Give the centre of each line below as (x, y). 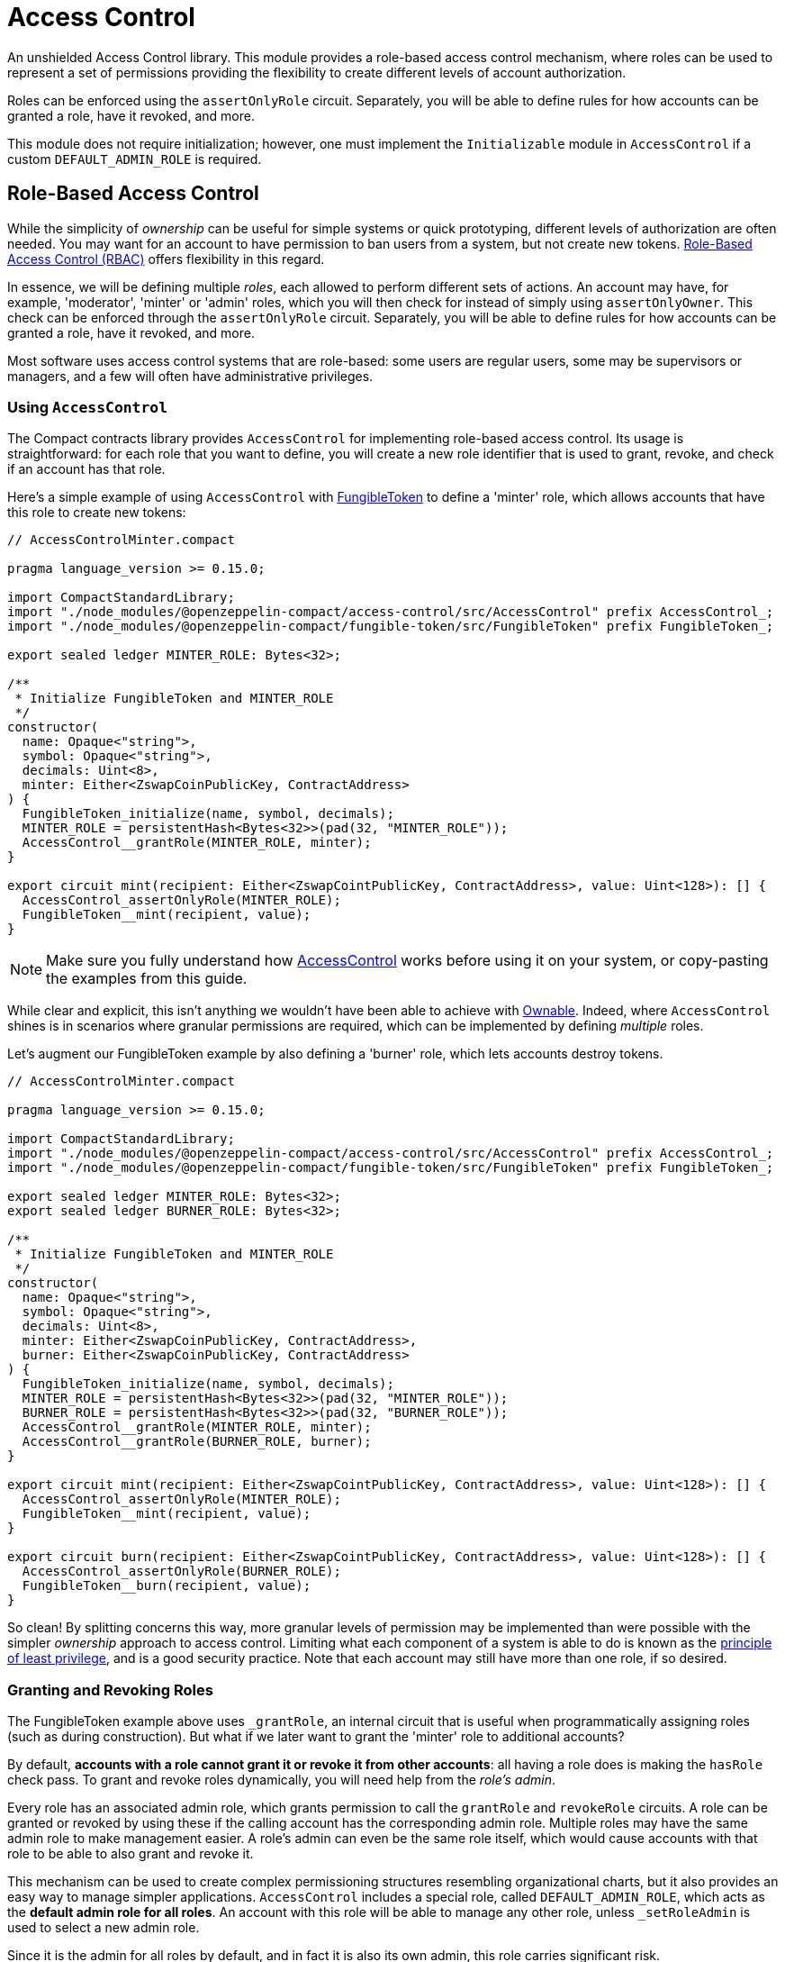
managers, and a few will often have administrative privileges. (190, 376)
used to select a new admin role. (104, 1928)
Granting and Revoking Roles (110, 1689)
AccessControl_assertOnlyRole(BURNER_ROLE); (181, 1571)
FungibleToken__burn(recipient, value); (167, 1586)
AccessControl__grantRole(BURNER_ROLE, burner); (197, 1442)
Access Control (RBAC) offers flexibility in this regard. (166, 259)
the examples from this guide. (147, 979)
